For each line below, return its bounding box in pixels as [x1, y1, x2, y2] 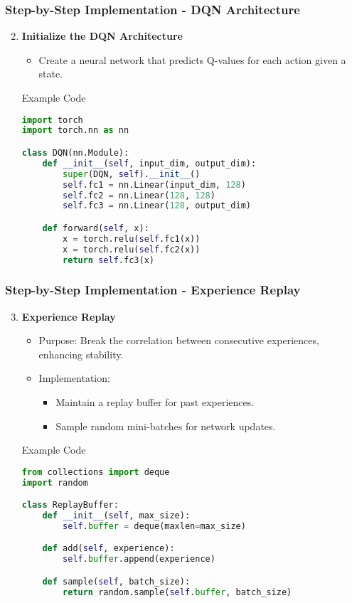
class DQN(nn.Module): [21, 148, 129, 158]
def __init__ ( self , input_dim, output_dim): [42, 158, 257, 169]
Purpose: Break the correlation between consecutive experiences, [38, 333, 319, 348]
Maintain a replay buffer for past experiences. [55, 395, 255, 409]
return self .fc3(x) [63, 255, 154, 265]
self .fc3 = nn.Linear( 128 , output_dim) [63, 201, 251, 211]
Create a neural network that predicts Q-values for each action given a [38, 52, 346, 67]
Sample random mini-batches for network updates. [55, 418, 276, 433]
